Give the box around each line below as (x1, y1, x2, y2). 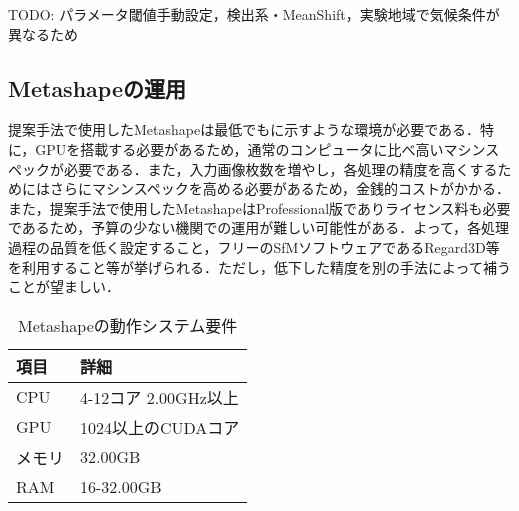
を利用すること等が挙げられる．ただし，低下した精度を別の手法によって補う (8, 256, 511, 277)
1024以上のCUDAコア (80, 415, 240, 439)
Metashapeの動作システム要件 (18, 313, 238, 337)
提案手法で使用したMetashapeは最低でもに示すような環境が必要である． (8, 119, 481, 140)
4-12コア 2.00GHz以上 (80, 385, 239, 409)
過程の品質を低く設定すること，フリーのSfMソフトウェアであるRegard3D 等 (8, 236, 500, 257)
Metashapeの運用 (8, 72, 186, 103)
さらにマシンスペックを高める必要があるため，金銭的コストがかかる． (49, 178, 511, 199)
